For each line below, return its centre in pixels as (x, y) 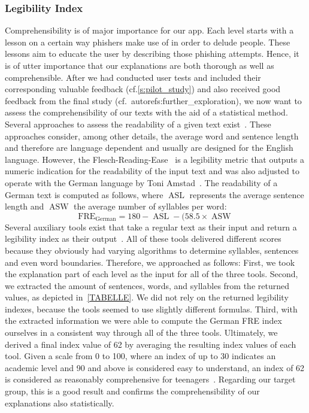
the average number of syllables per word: (150, 206)
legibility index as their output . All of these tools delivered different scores (143, 239)
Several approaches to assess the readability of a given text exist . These (138, 124)
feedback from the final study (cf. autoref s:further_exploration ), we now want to (153, 100)
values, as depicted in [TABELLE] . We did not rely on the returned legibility (147, 297)
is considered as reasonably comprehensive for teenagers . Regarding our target (150, 379)
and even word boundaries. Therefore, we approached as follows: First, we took (150, 262)
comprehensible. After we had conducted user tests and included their (133, 77)
